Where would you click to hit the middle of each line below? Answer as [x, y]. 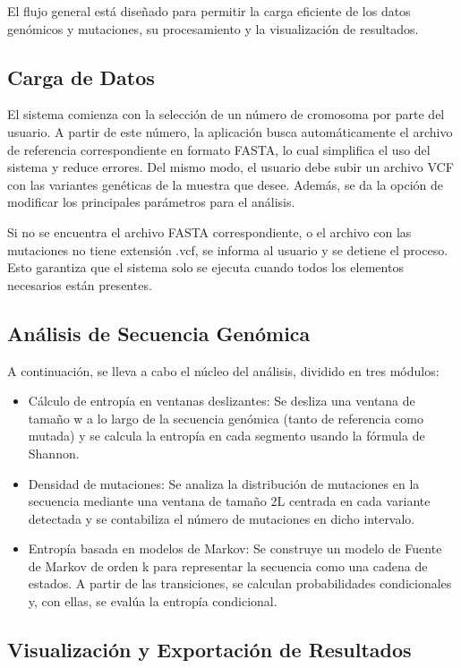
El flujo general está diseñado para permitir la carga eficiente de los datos [209, 11]
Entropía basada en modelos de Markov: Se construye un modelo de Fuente [235, 548]
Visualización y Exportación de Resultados [209, 650]
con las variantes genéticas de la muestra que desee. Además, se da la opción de [226, 184]
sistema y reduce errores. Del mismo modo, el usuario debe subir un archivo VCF [230, 167]
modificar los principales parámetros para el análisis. [151, 202]
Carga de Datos [81, 77]
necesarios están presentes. [80, 284]
